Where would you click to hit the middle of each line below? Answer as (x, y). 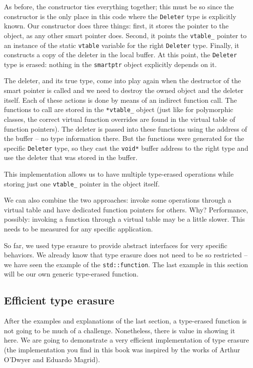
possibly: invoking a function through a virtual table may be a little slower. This (125, 219)
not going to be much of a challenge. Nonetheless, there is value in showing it (120, 330)
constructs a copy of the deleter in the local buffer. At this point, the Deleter (121, 55)
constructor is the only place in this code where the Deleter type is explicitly (120, 16)
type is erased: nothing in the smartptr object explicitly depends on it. (110, 64)
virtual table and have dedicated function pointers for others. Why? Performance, (126, 209)
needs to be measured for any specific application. (78, 228)
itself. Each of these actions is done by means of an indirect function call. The (120, 100)
